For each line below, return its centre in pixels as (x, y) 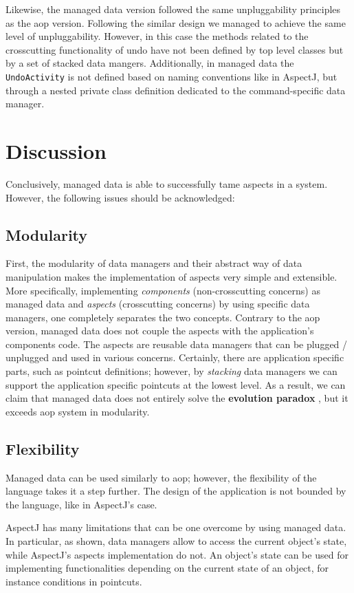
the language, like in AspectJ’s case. (81, 504)
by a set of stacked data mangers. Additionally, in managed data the (150, 63)
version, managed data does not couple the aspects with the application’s (160, 331)
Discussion (56, 151)
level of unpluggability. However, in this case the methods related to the (157, 36)
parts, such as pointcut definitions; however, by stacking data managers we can (172, 371)
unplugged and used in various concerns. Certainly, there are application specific (175, 357)
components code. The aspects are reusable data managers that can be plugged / (177, 344)
